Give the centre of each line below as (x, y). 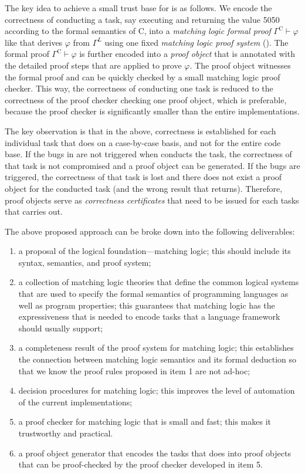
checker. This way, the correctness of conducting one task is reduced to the (139, 88)
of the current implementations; (75, 402)
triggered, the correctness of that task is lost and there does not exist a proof (143, 177)
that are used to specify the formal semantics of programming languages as (153, 294)
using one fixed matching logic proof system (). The (196, 42)
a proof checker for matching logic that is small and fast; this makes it (145, 421)
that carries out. (34, 211)
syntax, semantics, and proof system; (85, 262)
